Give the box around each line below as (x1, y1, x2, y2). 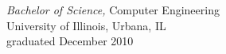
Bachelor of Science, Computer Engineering (6, 2, 220, 17)
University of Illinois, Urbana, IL (6, 17, 166, 33)
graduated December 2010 (6, 33, 134, 49)
